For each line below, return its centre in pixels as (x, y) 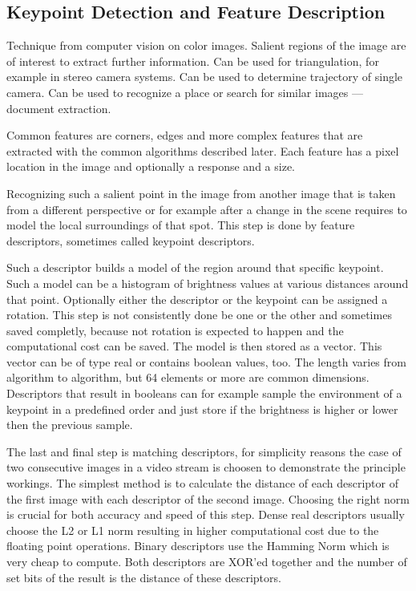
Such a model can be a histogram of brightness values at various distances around (208, 283)
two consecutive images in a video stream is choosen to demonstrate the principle (206, 467)
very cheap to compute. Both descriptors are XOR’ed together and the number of (207, 562)
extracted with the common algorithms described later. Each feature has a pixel (203, 150)
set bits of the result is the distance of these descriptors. (144, 577)
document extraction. (59, 108)
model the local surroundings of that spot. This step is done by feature (181, 225)
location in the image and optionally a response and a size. (151, 166)
